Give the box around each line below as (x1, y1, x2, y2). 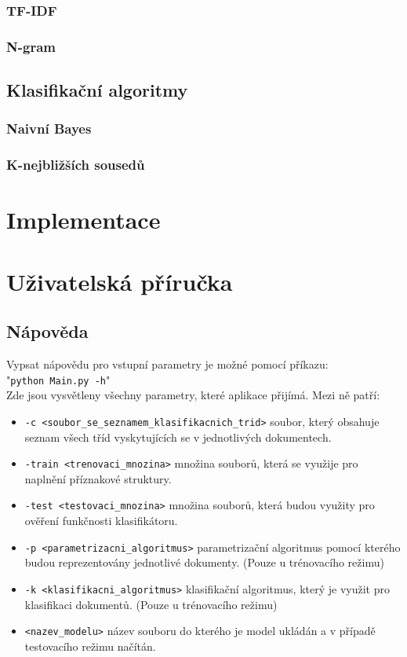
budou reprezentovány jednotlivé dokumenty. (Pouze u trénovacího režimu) (24, 554, 384, 571)
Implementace (6, 204, 161, 236)
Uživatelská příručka (6, 265, 233, 297)
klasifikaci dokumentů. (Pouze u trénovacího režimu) (24, 596, 278, 612)
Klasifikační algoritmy (6, 78, 188, 102)
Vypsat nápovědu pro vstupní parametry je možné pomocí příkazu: (6, 356, 329, 373)
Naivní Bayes (6, 119, 92, 138)
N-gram (6, 36, 56, 56)
